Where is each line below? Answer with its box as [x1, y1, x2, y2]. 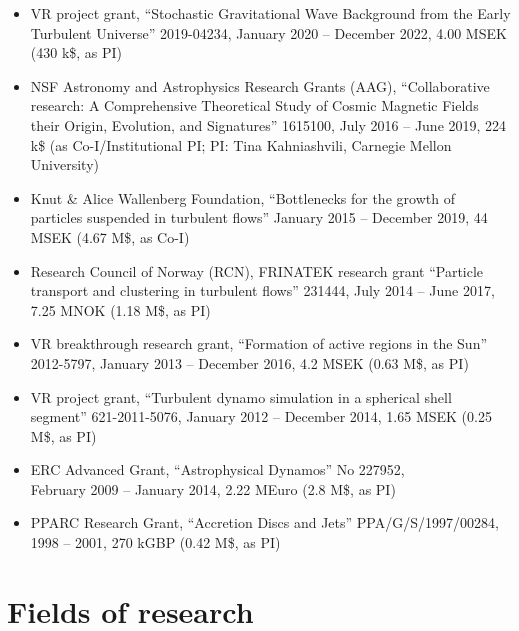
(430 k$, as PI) [30, 42, 123, 63]
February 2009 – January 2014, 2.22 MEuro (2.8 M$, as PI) [30, 478, 396, 499]
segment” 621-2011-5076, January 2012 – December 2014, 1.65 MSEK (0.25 [30, 406, 492, 427]
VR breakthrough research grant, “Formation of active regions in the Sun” [30, 333, 488, 354]
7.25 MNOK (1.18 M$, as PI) [30, 299, 211, 320]
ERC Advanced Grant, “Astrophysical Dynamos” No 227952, [30, 459, 405, 480]
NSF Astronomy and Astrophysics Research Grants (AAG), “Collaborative [30, 75, 490, 96]
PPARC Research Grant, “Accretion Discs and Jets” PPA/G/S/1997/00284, [30, 512, 499, 533]
